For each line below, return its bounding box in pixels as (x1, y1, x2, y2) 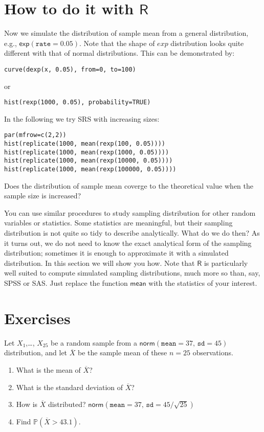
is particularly (204, 257, 248, 268)
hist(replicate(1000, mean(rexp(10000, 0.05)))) (4, 157, 173, 165)
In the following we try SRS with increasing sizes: (4, 113, 160, 124)
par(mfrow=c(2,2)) (4, 131, 67, 139)
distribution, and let (4, 347, 68, 358)
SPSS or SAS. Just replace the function (4, 278, 128, 288)
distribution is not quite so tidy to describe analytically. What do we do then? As (4, 228, 260, 238)
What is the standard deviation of (16, 381, 123, 392)
